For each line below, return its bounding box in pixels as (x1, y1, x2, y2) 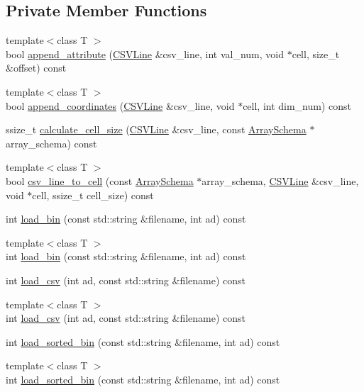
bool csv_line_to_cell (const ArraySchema (6, 173, 194, 188)
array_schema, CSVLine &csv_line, (202, 173, 359, 188)
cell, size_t (292, 46, 340, 61)
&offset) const (6, 60, 67, 75)
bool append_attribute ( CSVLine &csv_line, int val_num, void (6, 46, 285, 61)
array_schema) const (6, 135, 97, 150)
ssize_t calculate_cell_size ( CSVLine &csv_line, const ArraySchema (6, 122, 307, 137)
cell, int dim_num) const (243, 98, 352, 113)
